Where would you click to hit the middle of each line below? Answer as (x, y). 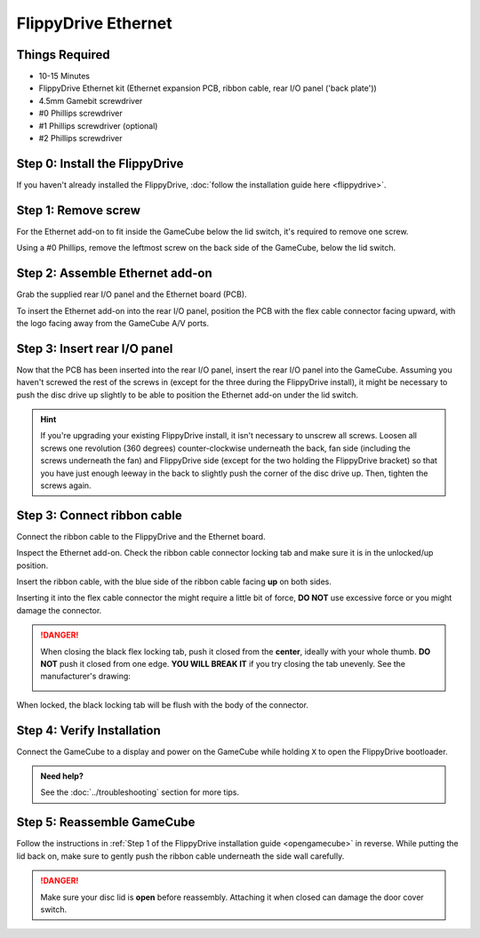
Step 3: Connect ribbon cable (99, 515)
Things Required (63, 55)
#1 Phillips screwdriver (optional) (98, 125)
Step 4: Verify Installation (88, 730)
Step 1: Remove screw (79, 210)
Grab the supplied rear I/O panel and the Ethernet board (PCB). (132, 294)
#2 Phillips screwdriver (80, 139)
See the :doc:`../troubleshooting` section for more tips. (140, 792)
